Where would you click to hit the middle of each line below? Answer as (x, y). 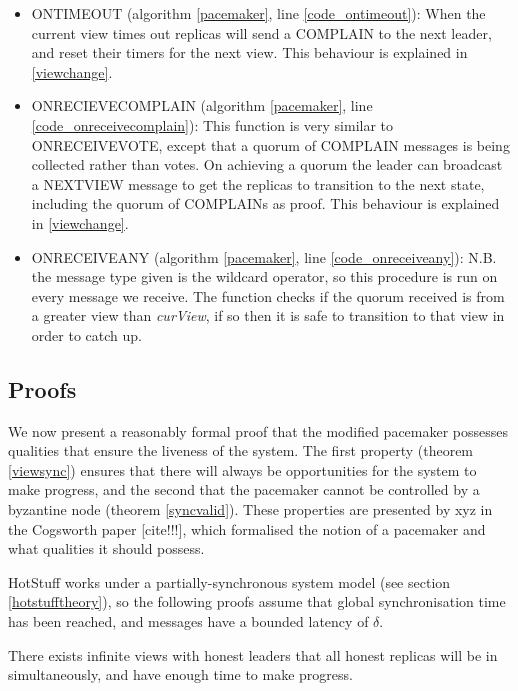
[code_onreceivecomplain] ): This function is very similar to (212, 124)
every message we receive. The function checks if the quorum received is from (268, 295)
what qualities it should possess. (106, 548)
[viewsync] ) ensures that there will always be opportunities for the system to (242, 469)
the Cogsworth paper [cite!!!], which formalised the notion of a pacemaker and (247, 528)
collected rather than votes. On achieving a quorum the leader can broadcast (267, 164)
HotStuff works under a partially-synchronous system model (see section (229, 581)
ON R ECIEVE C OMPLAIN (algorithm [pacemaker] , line (202, 105)
